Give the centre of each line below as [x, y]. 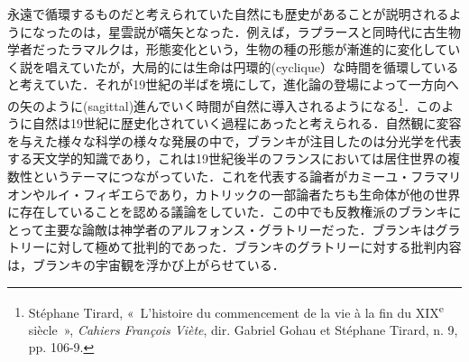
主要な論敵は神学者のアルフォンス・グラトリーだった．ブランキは [239, 229]
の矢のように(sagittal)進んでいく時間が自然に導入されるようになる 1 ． [212, 104]
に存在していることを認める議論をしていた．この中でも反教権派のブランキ [228, 212]
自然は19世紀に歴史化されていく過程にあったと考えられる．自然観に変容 [247, 123]
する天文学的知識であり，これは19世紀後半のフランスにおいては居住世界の [227, 158]
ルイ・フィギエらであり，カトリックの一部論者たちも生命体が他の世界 [253, 194]
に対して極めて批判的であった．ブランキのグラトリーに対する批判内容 [253, 247]
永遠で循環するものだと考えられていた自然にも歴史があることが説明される [228, 14]
